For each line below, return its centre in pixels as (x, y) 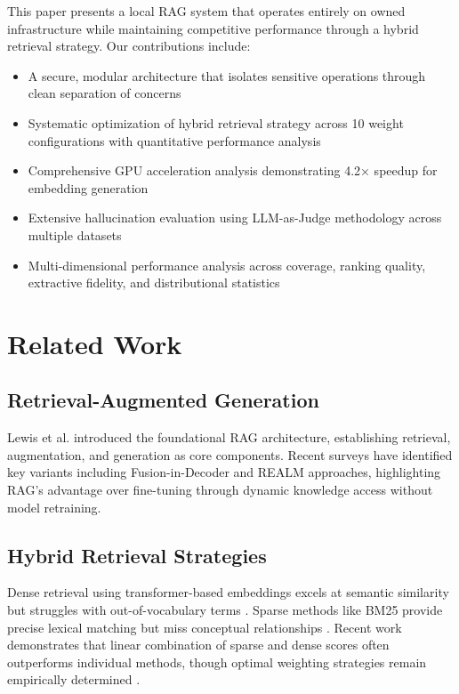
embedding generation (88, 187)
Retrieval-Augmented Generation (163, 400)
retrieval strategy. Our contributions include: (129, 46)
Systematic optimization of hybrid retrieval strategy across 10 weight (216, 122)
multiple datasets (75, 234)
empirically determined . (74, 679)
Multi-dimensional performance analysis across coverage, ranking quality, (227, 265)
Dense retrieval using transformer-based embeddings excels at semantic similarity (228, 592)
